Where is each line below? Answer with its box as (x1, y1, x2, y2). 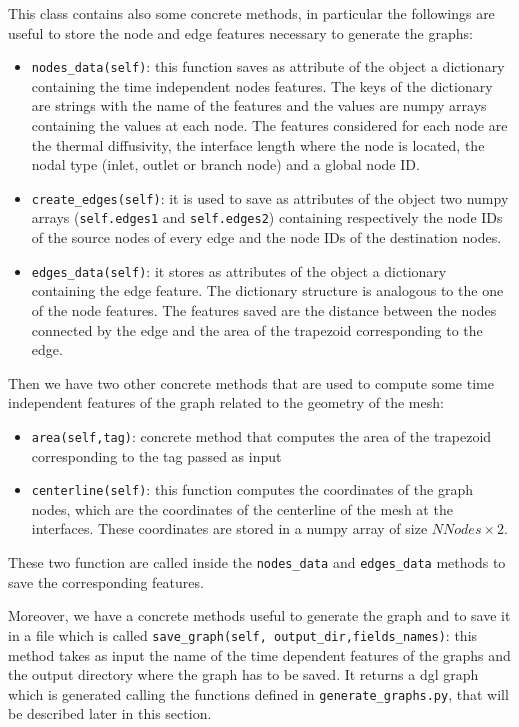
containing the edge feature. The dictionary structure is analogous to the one (31, 280, 504, 301)
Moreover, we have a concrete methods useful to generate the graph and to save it (8, 605, 511, 626)
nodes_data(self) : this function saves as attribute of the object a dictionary (31, 56, 505, 77)
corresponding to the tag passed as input (31, 445, 282, 466)
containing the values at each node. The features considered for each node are (31, 115, 508, 136)
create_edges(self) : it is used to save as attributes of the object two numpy (31, 187, 509, 208)
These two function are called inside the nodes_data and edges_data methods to (8, 552, 506, 573)
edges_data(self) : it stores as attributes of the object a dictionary (31, 260, 447, 281)
